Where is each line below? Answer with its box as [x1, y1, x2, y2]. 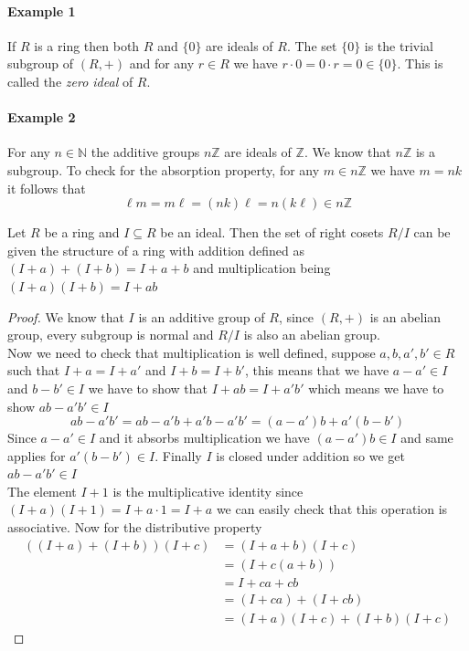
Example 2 [7, 108, 76, 127]
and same [400, 428, 453, 447]
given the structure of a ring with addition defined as [7, 240, 305, 259]
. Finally [155, 446, 202, 465]
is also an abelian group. [243, 325, 380, 344]
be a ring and [44, 223, 120, 242]
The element [7, 481, 77, 500]
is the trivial [364, 36, 433, 55]
